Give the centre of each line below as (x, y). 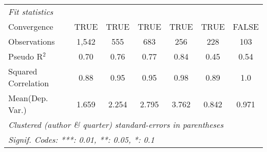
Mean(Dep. (28, 98)
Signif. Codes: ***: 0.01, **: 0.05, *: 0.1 (81, 139)
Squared (23, 71)
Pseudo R (26, 56)
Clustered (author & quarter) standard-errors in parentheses (116, 125)
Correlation (29, 83)
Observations (32, 41)
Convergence (31, 26)
